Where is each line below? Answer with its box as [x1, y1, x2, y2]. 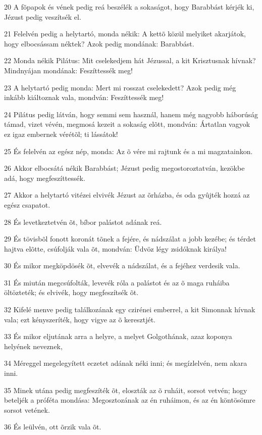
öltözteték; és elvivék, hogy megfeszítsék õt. [4, 287, 139, 298]
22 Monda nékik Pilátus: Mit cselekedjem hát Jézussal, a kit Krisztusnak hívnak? [4, 55, 256, 66]
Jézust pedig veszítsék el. [4, 11, 81, 22]
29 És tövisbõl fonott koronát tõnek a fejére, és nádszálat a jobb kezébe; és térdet [4, 233, 256, 244]
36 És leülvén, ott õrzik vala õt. [4, 421, 101, 432]
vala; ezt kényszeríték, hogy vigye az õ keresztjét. [4, 314, 156, 324]
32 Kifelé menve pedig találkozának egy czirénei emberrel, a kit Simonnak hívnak [4, 304, 255, 315]
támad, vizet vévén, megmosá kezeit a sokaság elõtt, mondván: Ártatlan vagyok [4, 119, 250, 129]
